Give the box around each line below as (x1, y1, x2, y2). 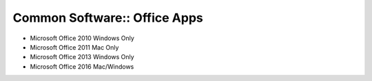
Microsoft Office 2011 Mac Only (30, 43, 119, 51)
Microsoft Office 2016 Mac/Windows (30, 62, 134, 71)
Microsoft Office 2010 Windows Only (30, 34, 134, 42)
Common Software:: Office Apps (12, 10, 203, 25)
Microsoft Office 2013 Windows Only (30, 53, 134, 61)
